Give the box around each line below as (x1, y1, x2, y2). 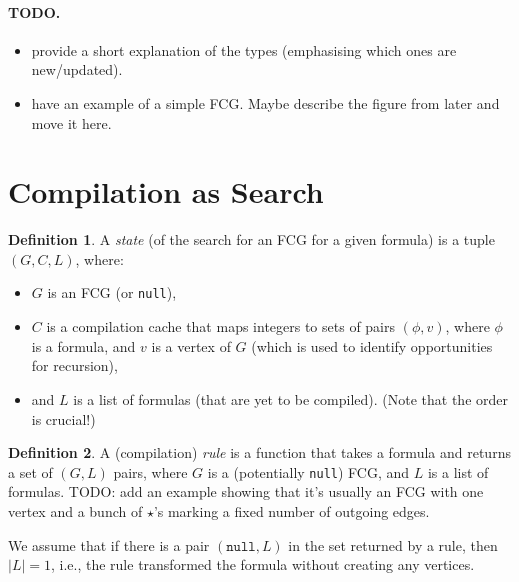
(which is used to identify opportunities (251, 335, 493, 356)
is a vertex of (151, 335, 231, 356)
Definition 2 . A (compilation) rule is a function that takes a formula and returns (8, 442, 511, 463)
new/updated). (31, 59, 123, 80)
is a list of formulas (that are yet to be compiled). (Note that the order (73, 388, 508, 409)
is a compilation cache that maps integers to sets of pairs (46, 316, 396, 337)
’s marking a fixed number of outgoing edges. (153, 500, 430, 521)
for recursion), (31, 355, 118, 376)
